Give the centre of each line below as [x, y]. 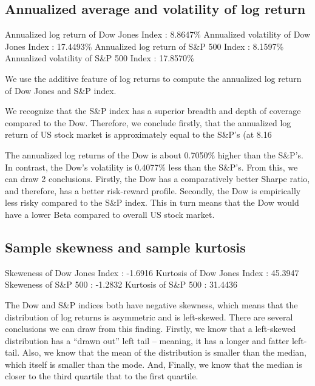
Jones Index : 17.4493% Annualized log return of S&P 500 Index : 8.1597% [144, 46]
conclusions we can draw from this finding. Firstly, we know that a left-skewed [151, 329]
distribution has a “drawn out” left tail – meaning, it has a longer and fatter [147, 340]
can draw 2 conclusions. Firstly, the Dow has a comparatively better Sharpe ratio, [157, 179]
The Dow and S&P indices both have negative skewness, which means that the [151, 304]
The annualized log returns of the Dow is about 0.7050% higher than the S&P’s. [154, 154]
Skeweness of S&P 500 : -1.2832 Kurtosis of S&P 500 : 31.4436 [121, 284]
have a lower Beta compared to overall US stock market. [110, 214]
